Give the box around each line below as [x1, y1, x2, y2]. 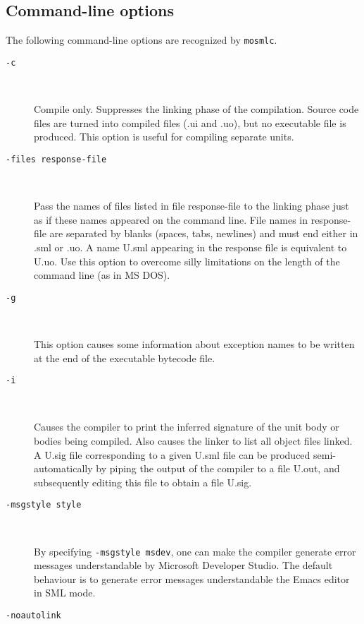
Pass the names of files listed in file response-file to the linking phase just [34, 198, 349, 213]
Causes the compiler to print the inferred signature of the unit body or [34, 419, 339, 434]
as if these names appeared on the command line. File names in [34, 212, 308, 227]
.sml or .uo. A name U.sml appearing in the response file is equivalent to [34, 239, 347, 254]
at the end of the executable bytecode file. [34, 350, 215, 365]
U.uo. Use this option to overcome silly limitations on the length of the [34, 253, 340, 268]
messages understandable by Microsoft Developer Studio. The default [34, 558, 333, 572]
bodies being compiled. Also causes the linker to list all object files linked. [34, 433, 353, 448]
